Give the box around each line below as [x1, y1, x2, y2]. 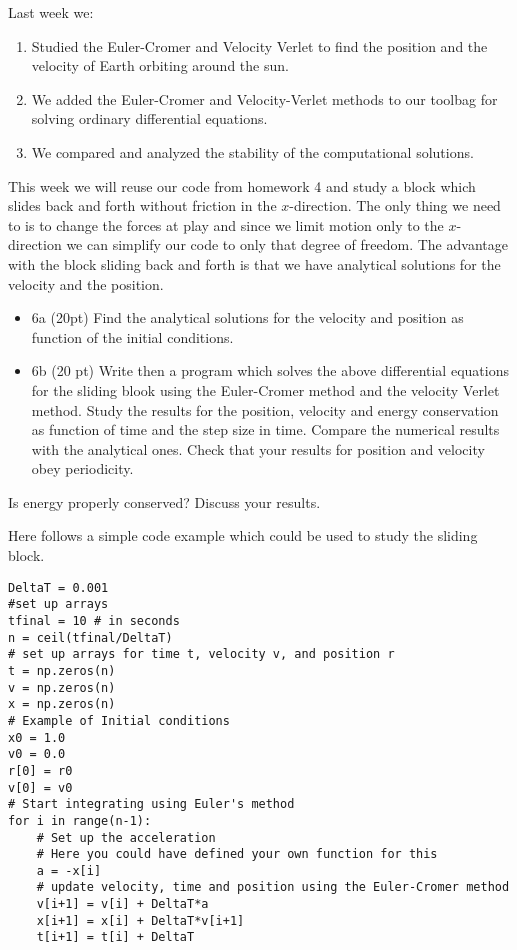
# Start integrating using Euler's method [8, 797, 295, 812]
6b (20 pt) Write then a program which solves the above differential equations [31, 360, 509, 381]
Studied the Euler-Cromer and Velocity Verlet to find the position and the [31, 35, 488, 56]
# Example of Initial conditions [8, 713, 230, 728]
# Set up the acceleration [36, 830, 216, 845]
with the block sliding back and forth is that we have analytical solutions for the [8, 253, 501, 274]
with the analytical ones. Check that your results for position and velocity [31, 438, 485, 459]
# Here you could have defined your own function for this [36, 847, 438, 862]
